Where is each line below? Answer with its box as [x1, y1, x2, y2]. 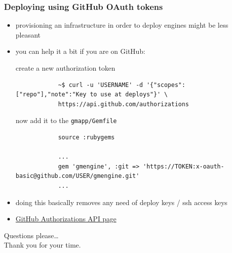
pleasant [15, 29, 41, 40]
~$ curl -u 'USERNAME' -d [58, 81, 143, 88]
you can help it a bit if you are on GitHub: [15, 46, 146, 56]
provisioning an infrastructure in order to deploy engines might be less [15, 20, 229, 30]
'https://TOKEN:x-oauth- [143, 163, 225, 170]
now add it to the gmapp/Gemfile [15, 115, 117, 126]
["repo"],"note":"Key [15, 91, 86, 98]
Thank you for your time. [4, 240, 81, 250]
